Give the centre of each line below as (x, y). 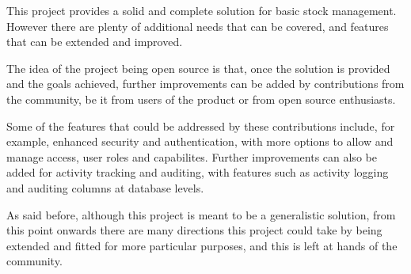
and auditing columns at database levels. (105, 187)
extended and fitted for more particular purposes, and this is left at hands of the (202, 245)
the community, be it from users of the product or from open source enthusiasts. (201, 99)
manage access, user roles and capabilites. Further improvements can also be (192, 156)
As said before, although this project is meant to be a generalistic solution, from (201, 214)
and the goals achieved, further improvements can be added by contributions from (205, 84)
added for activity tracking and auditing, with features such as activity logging (198, 172)
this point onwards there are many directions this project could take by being (194, 230)
